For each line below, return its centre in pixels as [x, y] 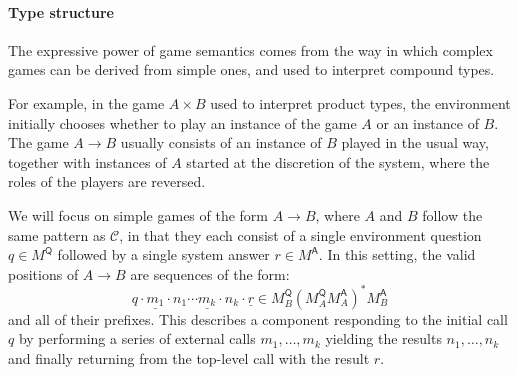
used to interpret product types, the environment [360, 102]
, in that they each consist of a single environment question [300, 234]
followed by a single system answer [163, 254]
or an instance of [427, 122]
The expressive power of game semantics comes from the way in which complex [250, 49]
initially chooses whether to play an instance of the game [182, 122]
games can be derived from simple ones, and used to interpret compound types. [251, 69]
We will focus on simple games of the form [138, 214]
